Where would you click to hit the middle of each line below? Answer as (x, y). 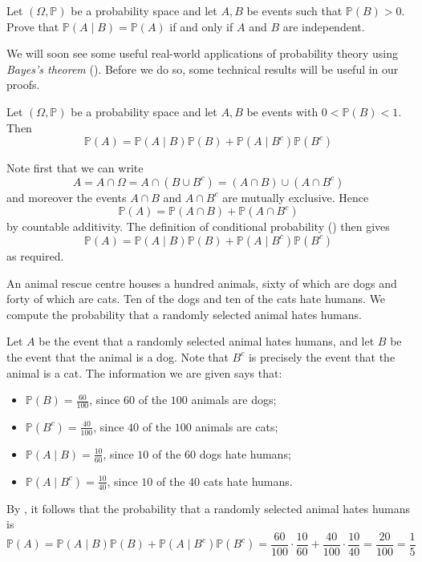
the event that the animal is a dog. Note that (118, 356)
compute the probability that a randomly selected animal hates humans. (184, 314)
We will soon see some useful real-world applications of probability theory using (202, 53)
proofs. (23, 85)
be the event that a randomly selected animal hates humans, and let (207, 341)
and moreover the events (67, 197)
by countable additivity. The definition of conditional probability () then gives (198, 226)
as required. (35, 255)
